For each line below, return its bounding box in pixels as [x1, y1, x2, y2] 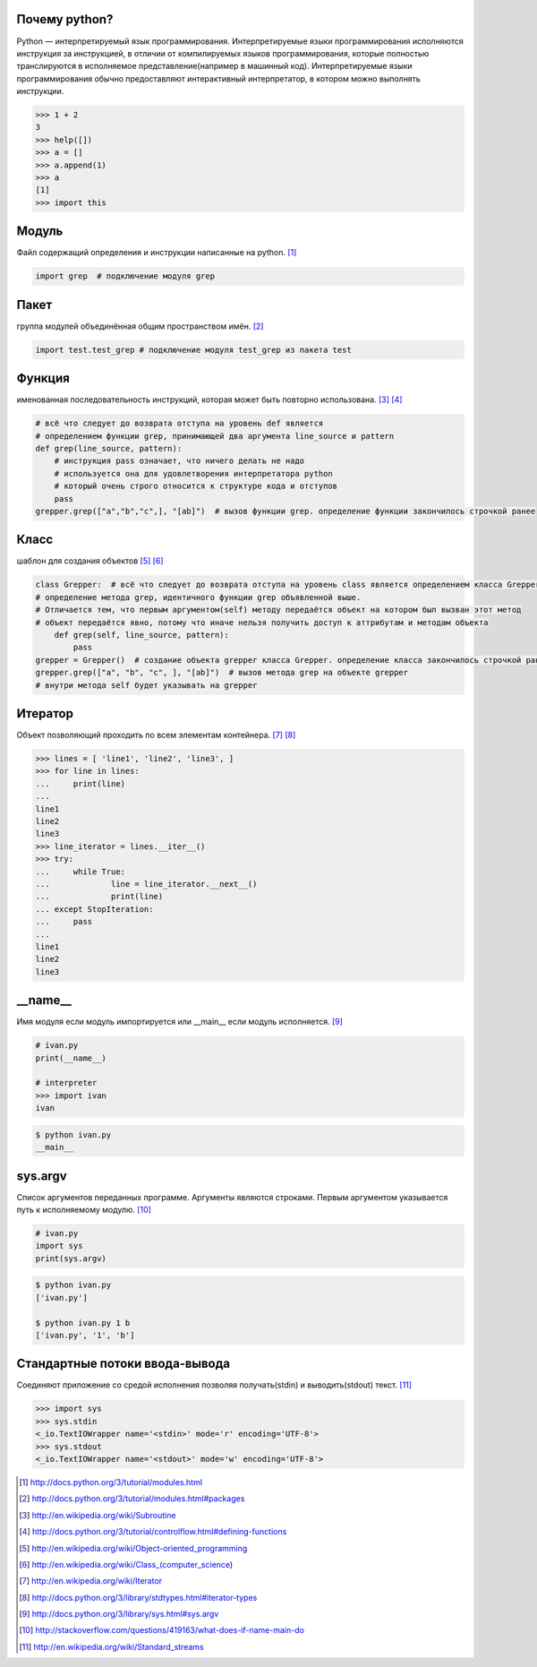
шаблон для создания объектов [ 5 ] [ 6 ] [16, 555, 164, 566]
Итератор [16, 706, 73, 721]
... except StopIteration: [35, 904, 154, 914]
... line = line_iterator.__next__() [35, 879, 258, 889]
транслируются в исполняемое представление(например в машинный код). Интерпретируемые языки [16, 61, 413, 72]
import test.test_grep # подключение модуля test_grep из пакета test [35, 345, 353, 355]
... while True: [35, 866, 125, 877]
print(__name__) [35, 1053, 107, 1063]
